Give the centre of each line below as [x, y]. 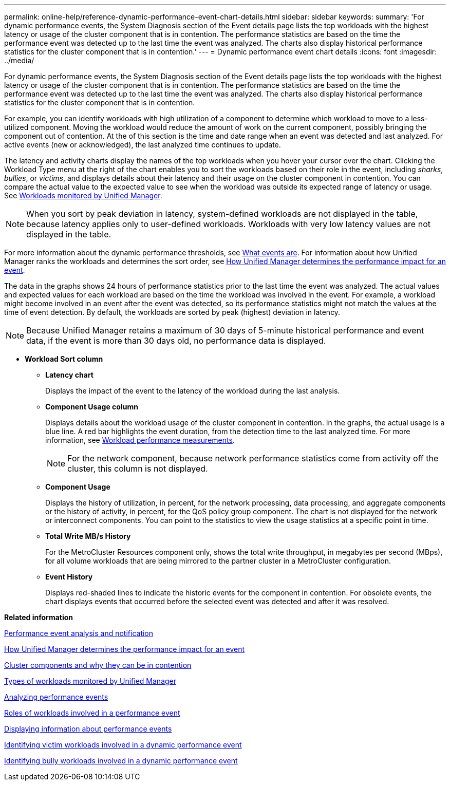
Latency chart [70, 375]
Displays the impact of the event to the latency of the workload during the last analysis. [193, 391]
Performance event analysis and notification [79, 633]
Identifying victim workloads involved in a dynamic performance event [123, 745]
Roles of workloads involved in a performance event [92, 713]
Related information [39, 617]
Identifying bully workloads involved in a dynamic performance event [121, 761]
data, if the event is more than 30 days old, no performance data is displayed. [176, 341]
